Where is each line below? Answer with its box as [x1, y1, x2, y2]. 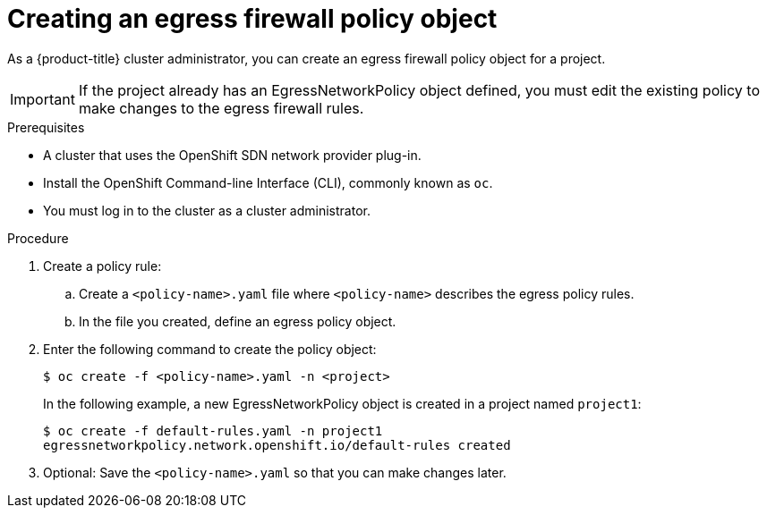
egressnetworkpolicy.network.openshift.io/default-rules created [43, 437, 511, 452]
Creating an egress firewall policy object [7, 4, 498, 34]
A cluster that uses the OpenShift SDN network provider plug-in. [43, 147, 422, 163]
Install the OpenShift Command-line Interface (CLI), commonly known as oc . [43, 174, 493, 190]
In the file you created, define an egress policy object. [79, 313, 396, 329]
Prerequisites [7, 119, 85, 135]
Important [10, 89, 75, 108]
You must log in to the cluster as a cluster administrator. [43, 202, 371, 218]
